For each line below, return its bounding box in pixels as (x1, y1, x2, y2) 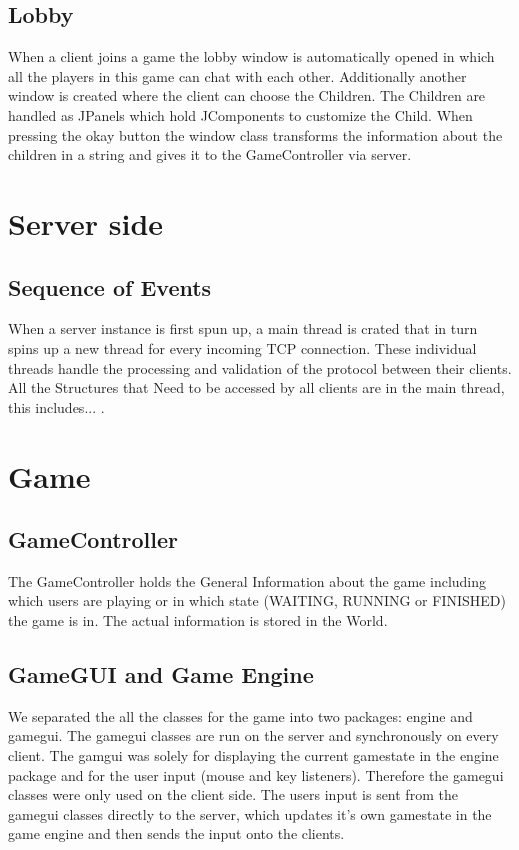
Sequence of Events (8, 271, 212, 302)
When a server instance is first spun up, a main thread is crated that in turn (8, 318, 478, 339)
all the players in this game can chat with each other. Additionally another (8, 65, 467, 86)
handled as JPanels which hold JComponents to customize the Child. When (8, 104, 473, 125)
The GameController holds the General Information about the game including (8, 570, 487, 591)
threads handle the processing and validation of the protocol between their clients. (8, 357, 512, 378)
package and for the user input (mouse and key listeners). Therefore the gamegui (8, 764, 504, 785)
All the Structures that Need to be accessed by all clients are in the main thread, (8, 377, 505, 398)
